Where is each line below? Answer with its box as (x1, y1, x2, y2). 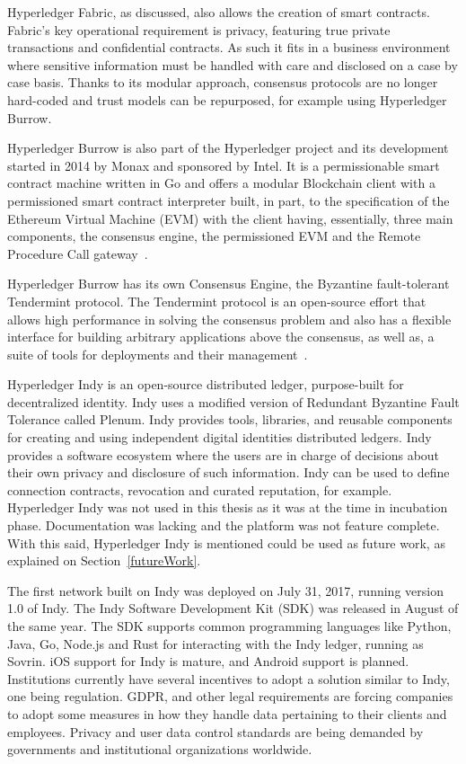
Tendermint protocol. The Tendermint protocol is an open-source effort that (7, 291, 426, 310)
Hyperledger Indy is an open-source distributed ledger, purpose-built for (7, 375, 404, 394)
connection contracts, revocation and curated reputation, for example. (7, 480, 392, 499)
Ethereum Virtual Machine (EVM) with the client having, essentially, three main (7, 209, 453, 227)
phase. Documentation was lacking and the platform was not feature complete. (7, 516, 440, 535)
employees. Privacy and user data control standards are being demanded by (7, 722, 424, 741)
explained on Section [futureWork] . (7, 551, 201, 570)
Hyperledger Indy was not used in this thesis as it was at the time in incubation (7, 498, 448, 517)
